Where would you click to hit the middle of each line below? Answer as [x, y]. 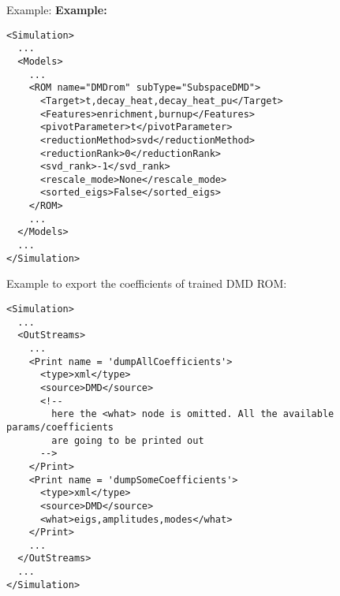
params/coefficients [60, 427]
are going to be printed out [128, 440]
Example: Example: [57, 9]
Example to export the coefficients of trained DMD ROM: [147, 283]
